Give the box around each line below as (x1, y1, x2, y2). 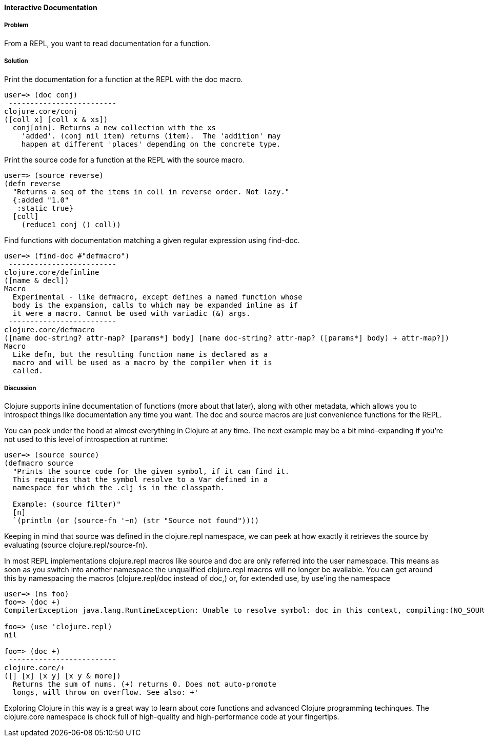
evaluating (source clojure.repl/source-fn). (4, 540, 148, 550)
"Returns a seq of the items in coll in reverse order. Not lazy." (12, 187, 290, 196)
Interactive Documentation (4, 3, 97, 12)
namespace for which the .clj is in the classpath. (12, 484, 225, 492)
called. (12, 366, 43, 375)
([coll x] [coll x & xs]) (4, 115, 108, 124)
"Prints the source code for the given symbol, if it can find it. (12, 467, 290, 476)
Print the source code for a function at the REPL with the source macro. (4, 155, 245, 164)
